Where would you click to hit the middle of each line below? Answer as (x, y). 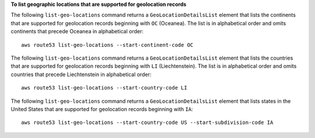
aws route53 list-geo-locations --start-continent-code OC (107, 45)
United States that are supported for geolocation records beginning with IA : (102, 109)
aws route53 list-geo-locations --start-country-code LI (104, 88)
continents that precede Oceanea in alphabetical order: (77, 32)
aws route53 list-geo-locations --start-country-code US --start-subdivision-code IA (147, 123)
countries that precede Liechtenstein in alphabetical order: (81, 74)
